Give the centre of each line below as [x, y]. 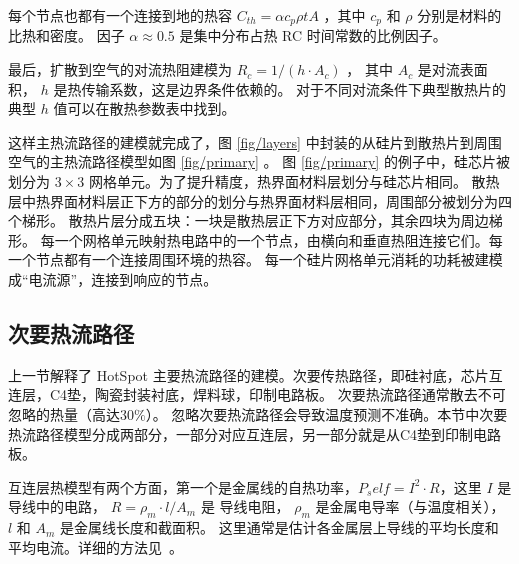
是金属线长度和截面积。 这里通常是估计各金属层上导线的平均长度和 [279, 527]
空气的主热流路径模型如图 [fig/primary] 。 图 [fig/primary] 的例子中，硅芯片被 [259, 161]
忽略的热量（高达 [64, 413]
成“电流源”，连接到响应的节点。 [113, 278]
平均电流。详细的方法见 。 [95, 546]
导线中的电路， [57, 506]
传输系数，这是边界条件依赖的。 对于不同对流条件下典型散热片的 [294, 88]
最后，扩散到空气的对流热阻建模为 [120, 69]
